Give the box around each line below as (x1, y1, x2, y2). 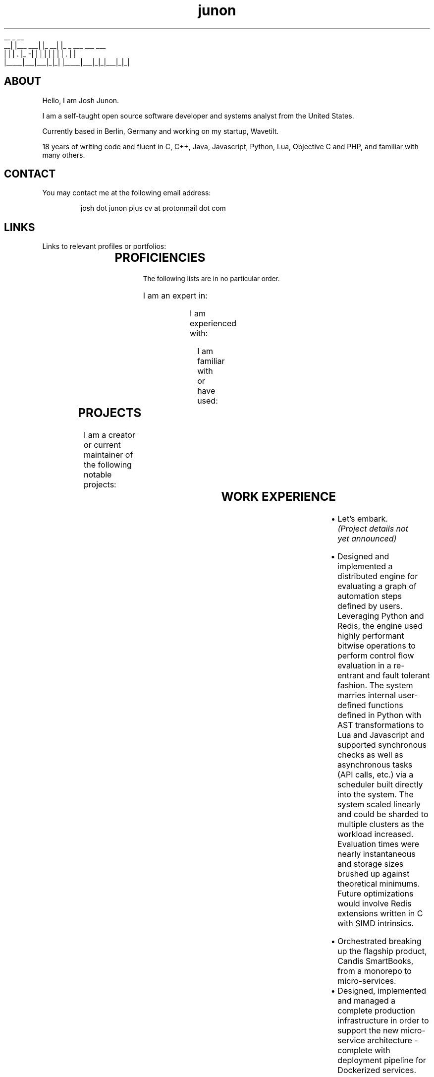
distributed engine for (337, 571, 418, 581)
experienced (190, 318, 237, 329)
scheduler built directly (337, 779, 423, 789)
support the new (337, 1025, 399, 1035)
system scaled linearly (337, 799, 421, 809)
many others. (42, 150, 85, 159)
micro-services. (337, 976, 396, 986)
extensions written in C (337, 908, 423, 918)
